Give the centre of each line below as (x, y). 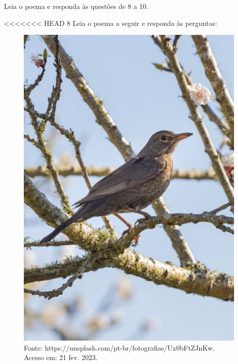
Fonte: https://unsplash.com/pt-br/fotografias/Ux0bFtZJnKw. (119, 347)
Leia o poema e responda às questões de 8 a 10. (76, 6)
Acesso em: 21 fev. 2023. (61, 357)
